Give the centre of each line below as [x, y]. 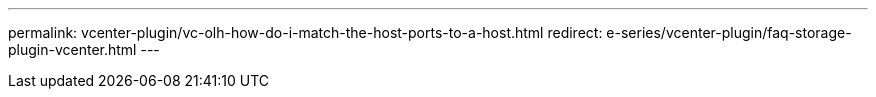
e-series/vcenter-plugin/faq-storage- [729, 32]
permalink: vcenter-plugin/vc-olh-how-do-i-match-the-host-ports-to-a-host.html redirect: [305, 32]
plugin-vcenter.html [72, 49]
